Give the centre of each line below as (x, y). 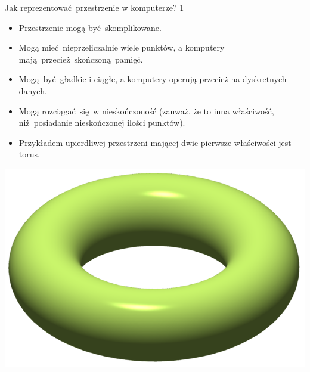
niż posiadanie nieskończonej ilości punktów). (102, 123)
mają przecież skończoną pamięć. (81, 59)
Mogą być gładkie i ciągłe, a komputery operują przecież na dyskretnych (153, 79)
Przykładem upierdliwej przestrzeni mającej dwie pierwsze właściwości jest (155, 142)
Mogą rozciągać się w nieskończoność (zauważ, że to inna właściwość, (146, 111)
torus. (29, 154)
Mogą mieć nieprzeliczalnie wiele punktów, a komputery (122, 47)
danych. (33, 90)
